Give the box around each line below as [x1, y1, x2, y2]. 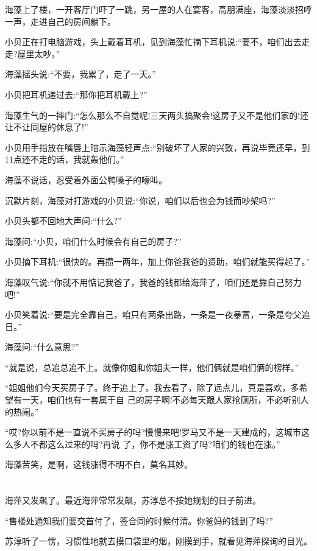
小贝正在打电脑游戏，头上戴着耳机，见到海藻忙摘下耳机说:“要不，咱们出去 [5, 35, 302, 48]
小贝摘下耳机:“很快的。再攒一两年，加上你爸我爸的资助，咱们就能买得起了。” [5, 255, 310, 268]
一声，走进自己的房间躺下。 [5, 15, 116, 27]
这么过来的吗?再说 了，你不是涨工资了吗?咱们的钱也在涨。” [47, 437, 280, 450]
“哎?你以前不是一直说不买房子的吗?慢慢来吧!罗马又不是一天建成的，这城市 [5, 426, 301, 438]
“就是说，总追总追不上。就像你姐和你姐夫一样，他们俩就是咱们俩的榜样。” [5, 360, 299, 373]
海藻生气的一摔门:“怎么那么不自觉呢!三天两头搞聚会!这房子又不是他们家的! [5, 108, 301, 121]
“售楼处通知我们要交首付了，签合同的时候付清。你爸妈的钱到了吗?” [5, 514, 273, 527]
